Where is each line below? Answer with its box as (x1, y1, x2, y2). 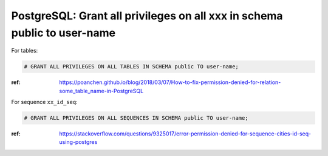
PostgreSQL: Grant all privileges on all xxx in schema (11, 9, 283, 22)
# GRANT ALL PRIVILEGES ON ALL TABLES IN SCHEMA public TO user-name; (24, 63, 239, 70)
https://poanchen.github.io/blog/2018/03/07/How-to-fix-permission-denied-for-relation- (59, 79, 281, 86)
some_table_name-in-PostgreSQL (59, 87, 144, 94)
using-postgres (59, 138, 98, 146)
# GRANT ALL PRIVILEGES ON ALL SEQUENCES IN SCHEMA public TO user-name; (24, 115, 248, 122)
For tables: (11, 47, 38, 54)
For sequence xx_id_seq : (11, 99, 78, 106)
